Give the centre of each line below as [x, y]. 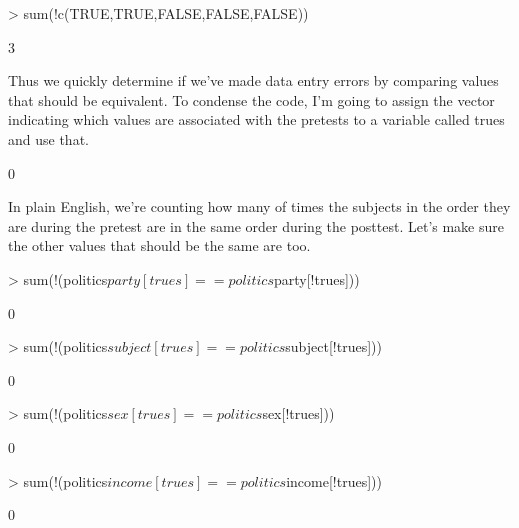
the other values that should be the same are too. [159, 245]
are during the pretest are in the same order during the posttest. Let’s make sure [256, 225]
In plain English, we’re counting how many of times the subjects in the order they [259, 206]
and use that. [48, 138]
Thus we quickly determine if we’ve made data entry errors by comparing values [253, 80]
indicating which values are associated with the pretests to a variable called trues [256, 119]
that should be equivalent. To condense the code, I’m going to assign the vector [251, 99]
